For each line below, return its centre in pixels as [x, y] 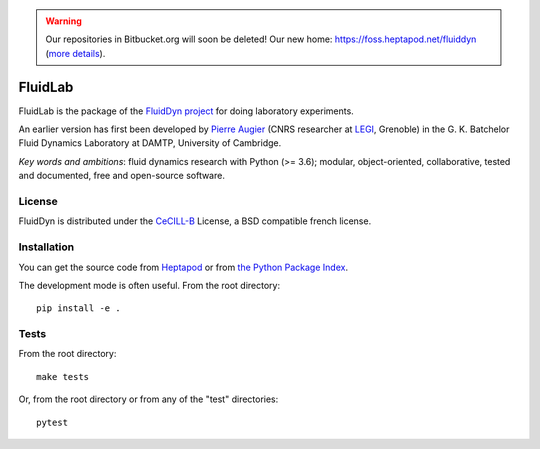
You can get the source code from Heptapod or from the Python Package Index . [183, 267]
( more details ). [75, 53]
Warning [63, 21]
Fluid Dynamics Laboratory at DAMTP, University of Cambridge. [150, 143]
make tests [63, 376]
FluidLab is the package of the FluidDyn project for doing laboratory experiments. [186, 111]
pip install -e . [78, 308]
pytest [52, 422]
